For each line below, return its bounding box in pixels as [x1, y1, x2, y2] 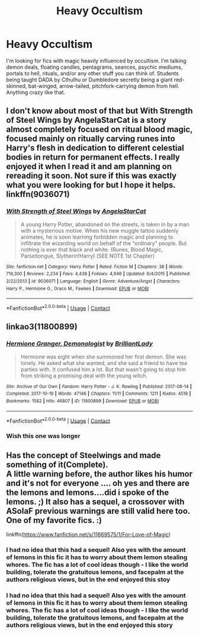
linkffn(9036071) [6, 189, 70, 199]
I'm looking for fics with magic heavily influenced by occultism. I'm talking [6, 57, 187, 64]
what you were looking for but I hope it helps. [6, 180, 176, 190]
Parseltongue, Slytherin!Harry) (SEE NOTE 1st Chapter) [20, 252, 155, 259]
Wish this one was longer [6, 432, 81, 440]
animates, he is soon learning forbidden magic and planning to [20, 233, 174, 240]
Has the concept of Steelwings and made [6, 450, 161, 461]
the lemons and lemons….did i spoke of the [6, 487, 169, 497]
